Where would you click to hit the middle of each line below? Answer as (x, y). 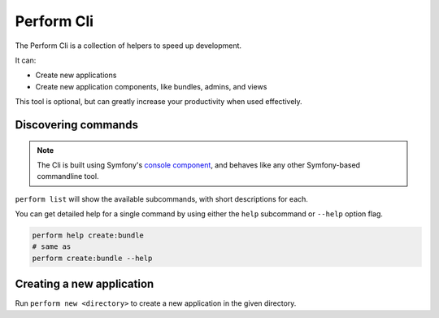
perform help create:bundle (88, 235)
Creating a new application (85, 284)
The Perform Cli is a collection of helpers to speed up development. (128, 46)
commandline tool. (68, 176)
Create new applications (76, 75)
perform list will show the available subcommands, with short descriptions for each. (162, 198)
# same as (52, 247)
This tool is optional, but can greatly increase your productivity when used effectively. (159, 102)
